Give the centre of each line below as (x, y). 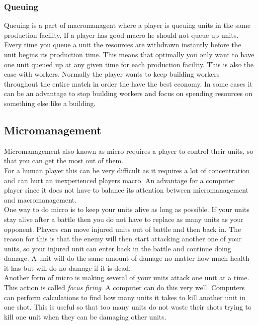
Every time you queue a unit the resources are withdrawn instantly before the (123, 45)
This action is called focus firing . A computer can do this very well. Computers (124, 287)
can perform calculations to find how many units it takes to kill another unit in (125, 297)
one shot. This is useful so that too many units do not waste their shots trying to (128, 307)
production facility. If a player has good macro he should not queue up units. (121, 35)
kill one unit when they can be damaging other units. (85, 316)
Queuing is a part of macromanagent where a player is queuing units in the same (127, 25)
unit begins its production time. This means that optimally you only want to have (129, 54)
